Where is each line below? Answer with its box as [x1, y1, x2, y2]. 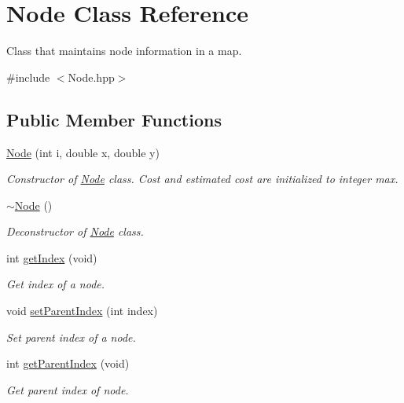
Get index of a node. [6, 276, 105, 292]
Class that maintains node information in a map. [6, 42, 242, 59]
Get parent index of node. [6, 381, 129, 398]
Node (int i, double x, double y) [6, 144, 160, 160]
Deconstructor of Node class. [6, 223, 144, 240]
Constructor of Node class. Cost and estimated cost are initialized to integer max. [6, 170, 398, 187]
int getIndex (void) [6, 249, 97, 266]
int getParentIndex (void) [6, 355, 130, 372]
